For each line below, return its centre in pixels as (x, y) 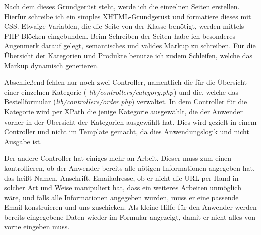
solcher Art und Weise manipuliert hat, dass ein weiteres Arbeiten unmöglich (123, 188)
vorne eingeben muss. (37, 227)
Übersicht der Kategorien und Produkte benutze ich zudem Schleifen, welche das (128, 55)
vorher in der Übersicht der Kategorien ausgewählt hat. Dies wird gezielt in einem (130, 121)
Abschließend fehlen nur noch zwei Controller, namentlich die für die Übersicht (125, 82)
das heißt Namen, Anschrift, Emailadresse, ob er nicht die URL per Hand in (121, 178)
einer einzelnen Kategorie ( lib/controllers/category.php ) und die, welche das (121, 92)
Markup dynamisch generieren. (52, 65)
